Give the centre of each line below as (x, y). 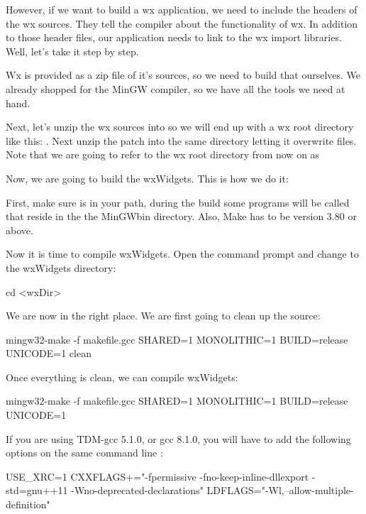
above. (20, 230)
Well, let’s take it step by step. (72, 51)
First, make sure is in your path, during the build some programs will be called (178, 202)
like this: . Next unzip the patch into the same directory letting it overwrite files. (181, 140)
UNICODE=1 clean (49, 353)
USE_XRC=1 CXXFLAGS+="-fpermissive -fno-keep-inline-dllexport (157, 476)
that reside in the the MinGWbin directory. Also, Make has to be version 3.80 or (181, 216)
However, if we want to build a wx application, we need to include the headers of (182, 9)
